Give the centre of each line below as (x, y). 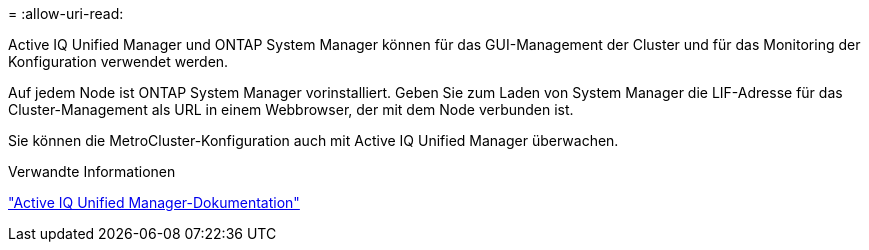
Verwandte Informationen (92, 171)
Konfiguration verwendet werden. (118, 61)
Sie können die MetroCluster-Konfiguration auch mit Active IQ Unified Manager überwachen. (313, 140)
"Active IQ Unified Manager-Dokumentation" (154, 202)
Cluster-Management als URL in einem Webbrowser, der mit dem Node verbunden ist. (291, 109)
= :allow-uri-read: (66, 13)
